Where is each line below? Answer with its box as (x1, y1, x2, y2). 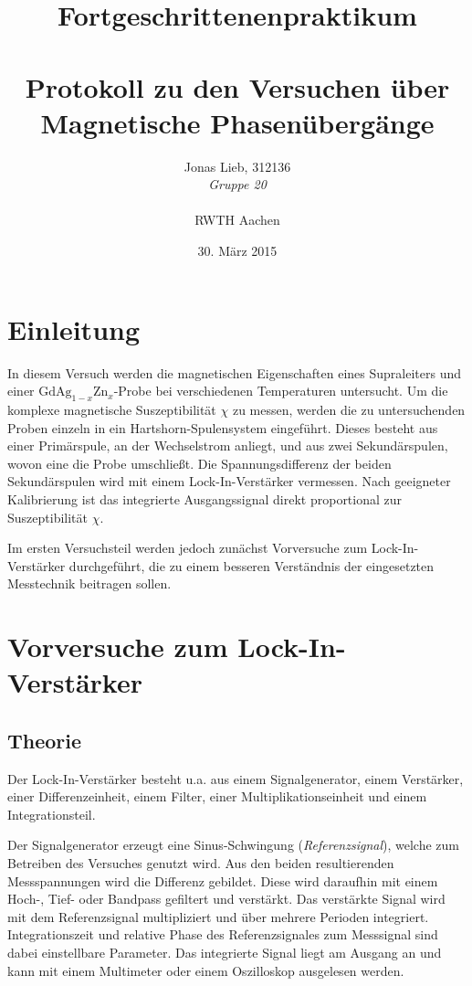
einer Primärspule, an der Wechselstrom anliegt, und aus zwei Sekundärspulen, (7, 436, 448, 455)
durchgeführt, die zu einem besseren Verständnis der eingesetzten (68, 556, 435, 575)
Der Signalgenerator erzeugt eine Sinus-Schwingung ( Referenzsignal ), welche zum (7, 835, 459, 854)
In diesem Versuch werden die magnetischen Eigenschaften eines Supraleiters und (7, 363, 462, 382)
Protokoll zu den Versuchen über (25, 68, 450, 105)
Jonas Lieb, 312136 (184, 156, 291, 175)
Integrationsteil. (7, 804, 96, 823)
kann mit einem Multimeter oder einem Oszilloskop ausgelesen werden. (7, 960, 404, 980)
